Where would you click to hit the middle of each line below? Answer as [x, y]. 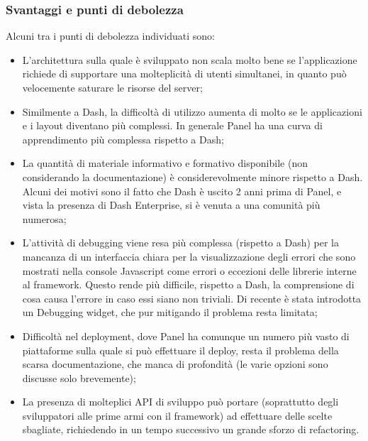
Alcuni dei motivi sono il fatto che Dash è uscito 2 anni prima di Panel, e [182, 191]
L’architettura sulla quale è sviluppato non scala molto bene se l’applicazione [190, 59]
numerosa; [44, 218]
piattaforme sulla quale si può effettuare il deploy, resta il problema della [180, 350]
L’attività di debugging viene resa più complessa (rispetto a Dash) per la [180, 243]
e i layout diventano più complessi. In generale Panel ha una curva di [172, 125]
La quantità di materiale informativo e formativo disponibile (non [165, 163]
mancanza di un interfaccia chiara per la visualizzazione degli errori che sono [189, 256]
